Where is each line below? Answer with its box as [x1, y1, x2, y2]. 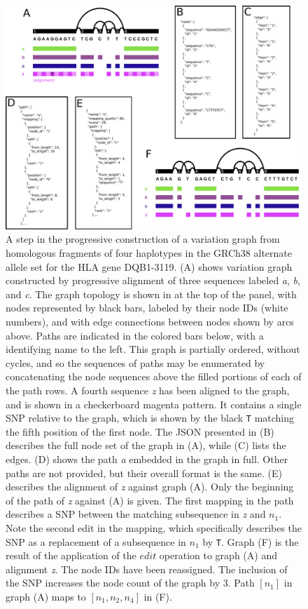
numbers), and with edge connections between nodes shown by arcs [6, 314, 294, 328]
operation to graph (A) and [159, 548, 277, 563]
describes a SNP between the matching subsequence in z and [6, 507, 266, 521]
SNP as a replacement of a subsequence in [6, 534, 186, 549]
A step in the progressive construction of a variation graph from [6, 232, 280, 246]
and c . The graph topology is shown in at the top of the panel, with [6, 286, 297, 301]
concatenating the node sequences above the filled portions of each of [6, 369, 302, 384]
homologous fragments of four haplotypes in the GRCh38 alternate [6, 246, 292, 260]
